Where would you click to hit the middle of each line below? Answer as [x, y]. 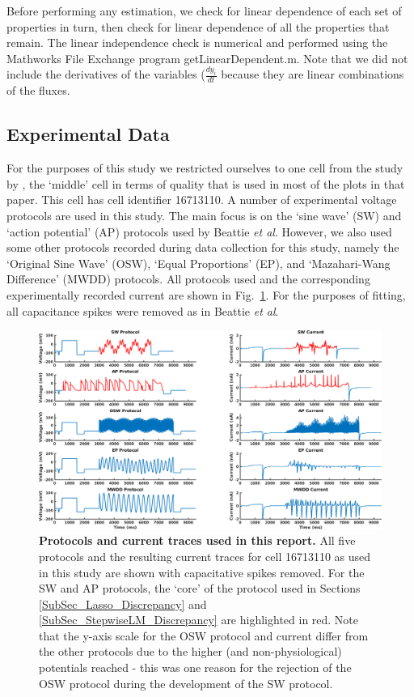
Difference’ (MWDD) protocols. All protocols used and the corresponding [188, 279]
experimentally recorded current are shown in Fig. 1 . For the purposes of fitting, [206, 295]
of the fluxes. [38, 90]
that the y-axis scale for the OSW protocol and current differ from [204, 635]
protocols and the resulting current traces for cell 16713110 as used [205, 556]
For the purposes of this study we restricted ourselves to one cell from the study [205, 168]
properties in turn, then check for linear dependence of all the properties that [198, 26]
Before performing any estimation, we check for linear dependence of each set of [204, 11]
